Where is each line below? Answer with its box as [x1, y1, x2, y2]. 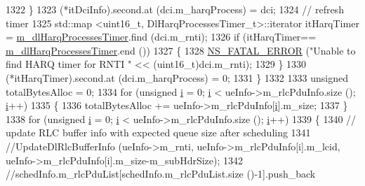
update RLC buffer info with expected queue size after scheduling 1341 [6, 125, 311, 140]
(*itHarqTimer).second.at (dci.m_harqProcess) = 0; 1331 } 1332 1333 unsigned [6, 70, 348, 85]
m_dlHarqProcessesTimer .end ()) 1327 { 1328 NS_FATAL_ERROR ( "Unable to [6, 43, 356, 57]
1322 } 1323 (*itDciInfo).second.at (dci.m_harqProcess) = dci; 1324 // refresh [6, 2, 344, 16]
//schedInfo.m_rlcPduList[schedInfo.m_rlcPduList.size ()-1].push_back [6, 166, 316, 181]
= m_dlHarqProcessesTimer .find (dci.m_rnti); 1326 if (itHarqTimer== [6, 29, 317, 44]
